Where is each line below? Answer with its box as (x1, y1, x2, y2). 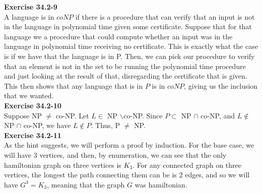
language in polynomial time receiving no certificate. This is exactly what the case (4, 41, 258, 51)
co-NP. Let (55, 110, 89, 120)
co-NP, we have (23, 120, 71, 131)
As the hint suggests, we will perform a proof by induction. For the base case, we (4, 140, 254, 150)
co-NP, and (201, 110, 235, 120)
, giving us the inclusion (184, 80, 258, 91)
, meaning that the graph (47, 179, 125, 189)
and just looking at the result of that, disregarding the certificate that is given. (4, 71, 247, 81)
